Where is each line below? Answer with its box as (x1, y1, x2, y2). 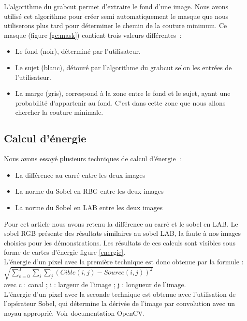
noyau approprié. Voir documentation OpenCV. (4, 307, 145, 318)
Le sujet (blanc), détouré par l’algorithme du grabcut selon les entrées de (15, 62, 232, 72)
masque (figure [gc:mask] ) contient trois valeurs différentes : (4, 30, 182, 40)
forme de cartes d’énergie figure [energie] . (4, 247, 126, 257)
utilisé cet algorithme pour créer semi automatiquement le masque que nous (4, 11, 229, 21)
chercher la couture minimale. (15, 107, 103, 117)
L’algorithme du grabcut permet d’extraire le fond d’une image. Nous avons (4, 1, 229, 11)
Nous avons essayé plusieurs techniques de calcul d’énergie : (4, 153, 181, 164)
